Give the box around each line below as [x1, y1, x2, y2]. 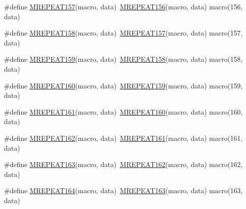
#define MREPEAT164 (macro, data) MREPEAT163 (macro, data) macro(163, [4, 185, 243, 196]
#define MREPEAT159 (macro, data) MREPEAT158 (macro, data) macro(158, [4, 54, 243, 64]
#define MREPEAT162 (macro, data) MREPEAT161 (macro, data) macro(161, [4, 132, 243, 143]
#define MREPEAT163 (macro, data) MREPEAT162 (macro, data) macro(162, [4, 159, 243, 169]
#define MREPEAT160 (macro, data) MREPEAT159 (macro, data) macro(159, [4, 80, 243, 90]
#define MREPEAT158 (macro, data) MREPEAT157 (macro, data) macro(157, [4, 28, 243, 38]
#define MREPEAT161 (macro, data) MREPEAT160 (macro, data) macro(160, [4, 106, 243, 117]
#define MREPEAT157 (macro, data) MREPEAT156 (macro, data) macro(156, [4, 1, 243, 11]
